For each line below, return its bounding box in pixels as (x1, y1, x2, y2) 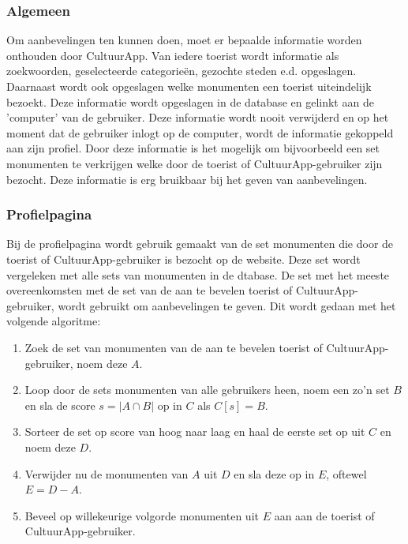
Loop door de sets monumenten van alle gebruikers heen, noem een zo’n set (24, 381, 390, 398)
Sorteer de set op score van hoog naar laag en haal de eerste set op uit (24, 423, 365, 440)
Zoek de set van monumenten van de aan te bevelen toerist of (24, 339, 323, 355)
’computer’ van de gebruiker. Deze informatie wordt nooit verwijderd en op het (6, 109, 389, 126)
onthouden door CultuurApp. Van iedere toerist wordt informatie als (6, 47, 339, 63)
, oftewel (326, 465, 367, 482)
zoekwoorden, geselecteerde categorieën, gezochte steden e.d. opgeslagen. (6, 62, 357, 79)
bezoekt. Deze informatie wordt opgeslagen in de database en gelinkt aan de (6, 93, 374, 110)
